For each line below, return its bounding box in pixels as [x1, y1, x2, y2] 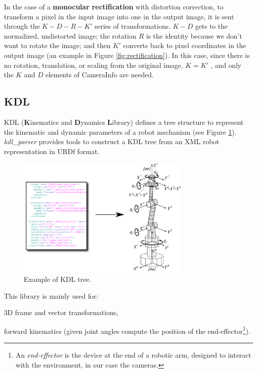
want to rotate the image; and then [4, 40, 111, 51]
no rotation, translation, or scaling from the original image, [4, 59, 183, 70]
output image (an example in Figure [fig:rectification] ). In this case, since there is [4, 50, 250, 60]
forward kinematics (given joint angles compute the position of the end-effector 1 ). [4, 324, 251, 336]
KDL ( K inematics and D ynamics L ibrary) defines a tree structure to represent [4, 116, 244, 127]
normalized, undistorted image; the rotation [4, 30, 136, 41]
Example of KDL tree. [24, 273, 91, 284]
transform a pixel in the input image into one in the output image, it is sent [4, 11, 234, 21]
